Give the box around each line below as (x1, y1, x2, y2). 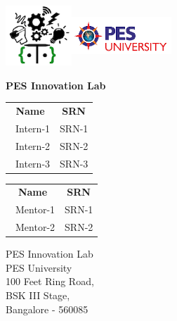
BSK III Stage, (6, 287, 70, 302)
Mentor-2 (15, 220, 55, 234)
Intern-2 (15, 138, 51, 153)
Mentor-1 (15, 202, 55, 217)
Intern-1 (15, 120, 51, 135)
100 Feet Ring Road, (6, 274, 94, 289)
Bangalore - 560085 (6, 301, 88, 316)
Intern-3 (15, 156, 51, 170)
